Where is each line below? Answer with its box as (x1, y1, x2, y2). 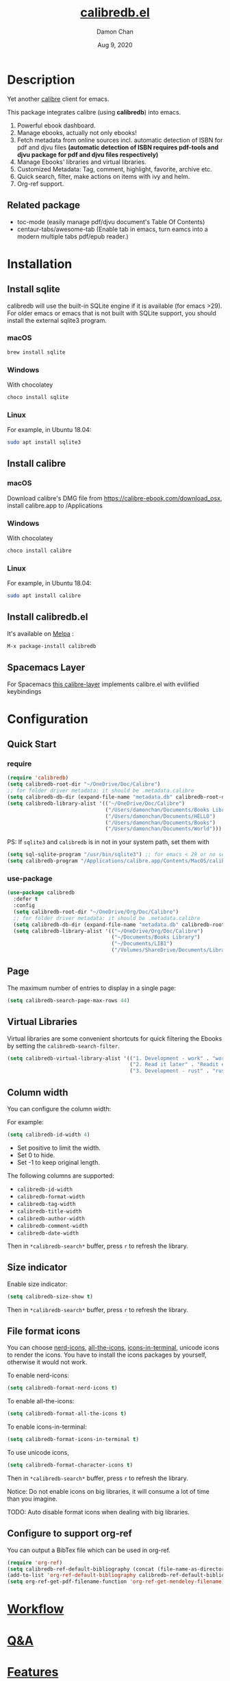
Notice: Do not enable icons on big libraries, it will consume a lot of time (7, 1487, 210, 1495)
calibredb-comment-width (16, 1222, 88, 1229)
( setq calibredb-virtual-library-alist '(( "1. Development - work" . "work (7, 1054, 228, 1062)
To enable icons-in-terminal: (7, 1423, 87, 1431)
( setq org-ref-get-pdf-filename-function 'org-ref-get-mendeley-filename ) (7, 1578, 225, 1585)
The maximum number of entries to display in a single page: (7, 984, 177, 992)
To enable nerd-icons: (7, 1371, 70, 1379)
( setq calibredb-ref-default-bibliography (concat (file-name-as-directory (7, 1565, 228, 1573)
